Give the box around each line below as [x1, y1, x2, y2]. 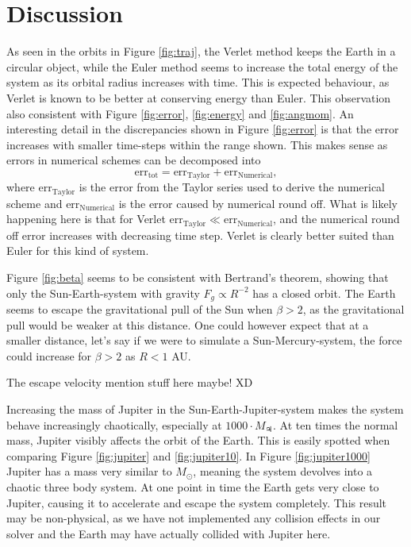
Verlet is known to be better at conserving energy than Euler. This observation [6, 89, 391, 106]
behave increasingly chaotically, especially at [6, 416, 222, 433]
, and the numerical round [272, 210, 400, 227]
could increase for [6, 347, 92, 364]
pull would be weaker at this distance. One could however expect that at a [6, 316, 369, 333]
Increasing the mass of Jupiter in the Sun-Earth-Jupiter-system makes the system [6, 401, 404, 418]
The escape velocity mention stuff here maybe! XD [6, 374, 253, 391]
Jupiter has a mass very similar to [6, 463, 172, 480]
